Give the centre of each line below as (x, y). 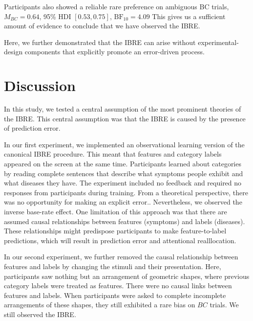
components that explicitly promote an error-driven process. (115, 52)
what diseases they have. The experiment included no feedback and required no (123, 183)
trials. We (224, 305)
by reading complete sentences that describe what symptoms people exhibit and (124, 173)
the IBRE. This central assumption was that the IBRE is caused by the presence (125, 118)
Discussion (40, 85)
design (13, 52)
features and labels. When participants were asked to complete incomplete (115, 295)
